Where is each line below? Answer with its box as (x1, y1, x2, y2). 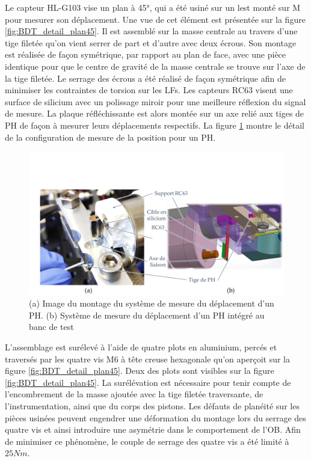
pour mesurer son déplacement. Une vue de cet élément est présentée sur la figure (5, 13, 306, 25)
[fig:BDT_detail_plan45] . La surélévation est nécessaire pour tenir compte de (5, 376, 291, 388)
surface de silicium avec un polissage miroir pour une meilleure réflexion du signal (5, 95, 306, 108)
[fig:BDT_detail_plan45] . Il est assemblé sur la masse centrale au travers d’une (5, 25, 298, 37)
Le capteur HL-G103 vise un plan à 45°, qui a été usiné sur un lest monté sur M (5, 1, 301, 13)
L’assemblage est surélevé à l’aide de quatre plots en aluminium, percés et (5, 341, 277, 353)
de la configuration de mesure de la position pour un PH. (5, 130, 216, 143)
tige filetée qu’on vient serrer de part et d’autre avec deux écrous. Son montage (5, 36, 297, 49)
